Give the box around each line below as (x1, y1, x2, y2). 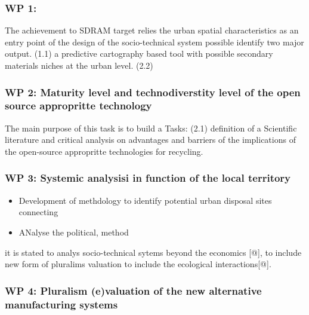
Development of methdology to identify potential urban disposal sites (18, 194, 272, 206)
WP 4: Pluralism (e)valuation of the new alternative (5, 283, 262, 298)
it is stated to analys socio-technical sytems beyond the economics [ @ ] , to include (5, 246, 302, 258)
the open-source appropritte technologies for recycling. (5, 145, 203, 157)
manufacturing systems (5, 296, 118, 311)
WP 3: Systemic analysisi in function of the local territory (5, 170, 291, 185)
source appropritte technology (5, 98, 152, 113)
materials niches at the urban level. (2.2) (5, 59, 153, 71)
